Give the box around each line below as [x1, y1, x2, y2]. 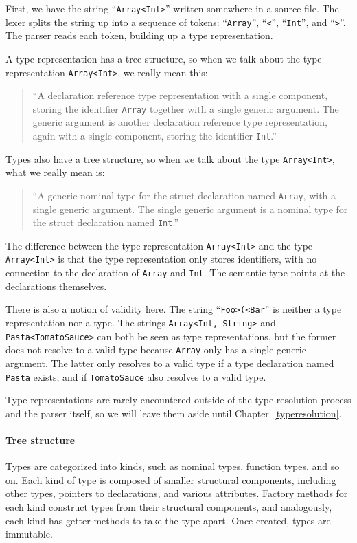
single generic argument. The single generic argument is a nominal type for [32, 201, 348, 216]
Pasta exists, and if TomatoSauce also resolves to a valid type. [5, 369, 266, 384]
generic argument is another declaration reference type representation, [32, 115, 327, 129]
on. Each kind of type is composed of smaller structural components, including [5, 472, 336, 487]
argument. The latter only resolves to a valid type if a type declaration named [5, 356, 334, 370]
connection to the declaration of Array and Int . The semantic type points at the [5, 265, 345, 280]
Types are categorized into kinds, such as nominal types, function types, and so [5, 459, 340, 474]
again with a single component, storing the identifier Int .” [32, 129, 277, 142]
